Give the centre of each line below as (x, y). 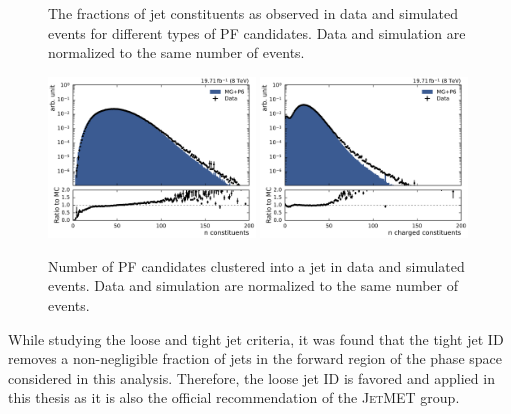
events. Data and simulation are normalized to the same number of (253, 285)
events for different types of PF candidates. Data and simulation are (257, 32)
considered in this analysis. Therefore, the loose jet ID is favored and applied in (251, 377)
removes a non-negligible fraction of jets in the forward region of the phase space (255, 358)
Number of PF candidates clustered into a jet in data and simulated (256, 265)
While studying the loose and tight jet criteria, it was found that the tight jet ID (256, 338)
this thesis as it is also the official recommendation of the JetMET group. (234, 397)
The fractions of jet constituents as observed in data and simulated (253, 13)
